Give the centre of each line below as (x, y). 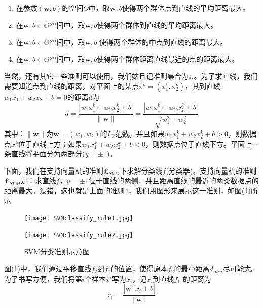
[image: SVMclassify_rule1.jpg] (79, 218)
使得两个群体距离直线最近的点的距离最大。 (168, 59)
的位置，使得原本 (140, 269)
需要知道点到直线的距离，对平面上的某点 (71, 85)
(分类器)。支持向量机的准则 (211, 170)
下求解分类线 (141, 170)
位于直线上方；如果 (50, 143)
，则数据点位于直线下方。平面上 (199, 143)
